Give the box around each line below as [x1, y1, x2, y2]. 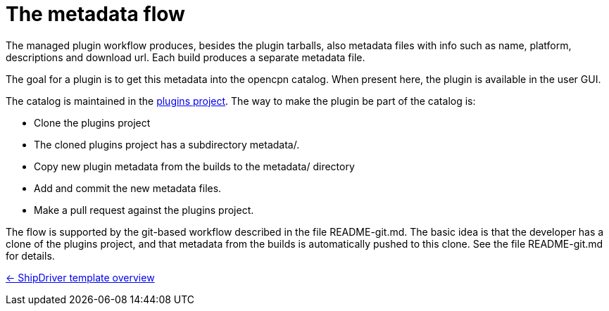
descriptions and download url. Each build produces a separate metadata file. [6, 51, 365, 63]
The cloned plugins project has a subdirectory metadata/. [34, 138, 300, 151]
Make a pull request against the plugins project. [34, 203, 254, 216]
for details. [6, 249, 55, 262]
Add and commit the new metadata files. [34, 182, 222, 194]
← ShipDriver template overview [6, 271, 155, 284]
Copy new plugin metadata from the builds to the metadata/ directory [34, 160, 355, 172]
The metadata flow [6, 2, 185, 26]
